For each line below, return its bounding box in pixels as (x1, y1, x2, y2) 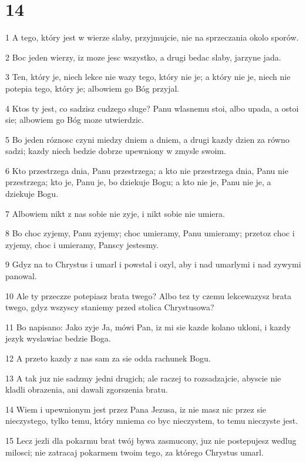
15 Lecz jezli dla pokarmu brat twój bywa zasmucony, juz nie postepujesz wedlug (5, 434, 297, 446)
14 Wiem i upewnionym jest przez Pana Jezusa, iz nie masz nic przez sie (5, 403, 267, 415)
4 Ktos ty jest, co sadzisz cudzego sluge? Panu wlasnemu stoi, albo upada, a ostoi (5, 102, 299, 114)
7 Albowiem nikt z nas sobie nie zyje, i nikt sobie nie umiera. (5, 207, 225, 219)
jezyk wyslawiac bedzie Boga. (5, 332, 111, 344)
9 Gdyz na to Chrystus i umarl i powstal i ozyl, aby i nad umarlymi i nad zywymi (5, 258, 301, 270)
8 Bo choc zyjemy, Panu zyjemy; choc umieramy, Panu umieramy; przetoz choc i (5, 227, 295, 239)
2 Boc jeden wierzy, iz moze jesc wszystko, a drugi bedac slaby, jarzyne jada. (5, 51, 281, 63)
